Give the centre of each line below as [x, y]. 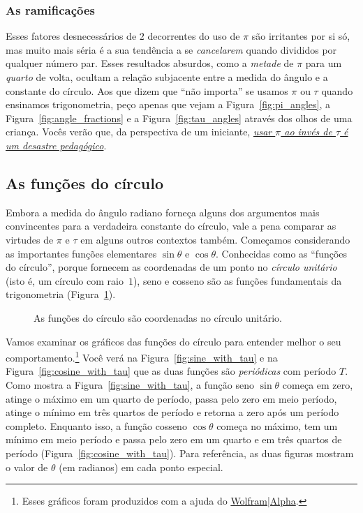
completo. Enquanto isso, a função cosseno [96, 425]
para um [324, 63]
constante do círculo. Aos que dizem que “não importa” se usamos [147, 90]
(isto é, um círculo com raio [65, 280]
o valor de [27, 467]
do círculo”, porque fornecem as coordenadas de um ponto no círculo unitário [171, 267]
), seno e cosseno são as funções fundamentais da [237, 280]
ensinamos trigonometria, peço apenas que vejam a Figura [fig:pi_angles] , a [168, 104]
